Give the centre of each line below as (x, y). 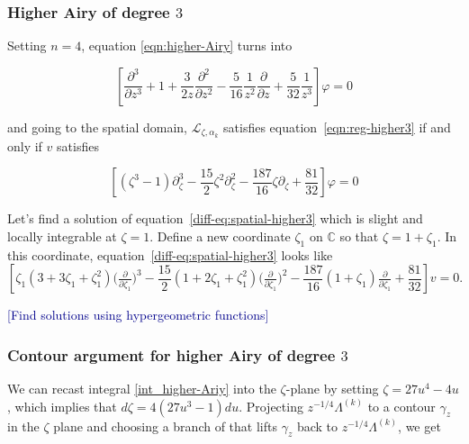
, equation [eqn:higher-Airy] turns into (187, 45)
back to (317, 426)
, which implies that (62, 406)
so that (359, 236)
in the (23, 426)
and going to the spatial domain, (97, 127)
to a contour (401, 406)
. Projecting (271, 406)
